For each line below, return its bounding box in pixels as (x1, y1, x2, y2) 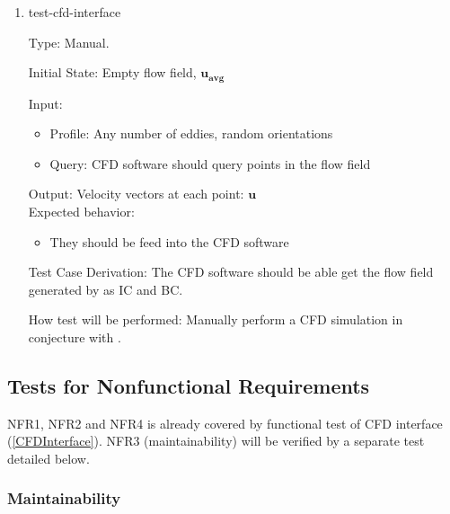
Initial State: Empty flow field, (28, 63, 197, 82)
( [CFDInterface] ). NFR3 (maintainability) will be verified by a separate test (7, 431, 425, 450)
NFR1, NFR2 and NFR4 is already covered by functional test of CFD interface (7, 413, 443, 432)
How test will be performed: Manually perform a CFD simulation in (28, 310, 403, 329)
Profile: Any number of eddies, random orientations (49, 124, 333, 143)
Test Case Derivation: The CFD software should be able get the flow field (28, 262, 434, 281)
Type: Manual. (28, 32, 110, 51)
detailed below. (7, 448, 90, 467)
